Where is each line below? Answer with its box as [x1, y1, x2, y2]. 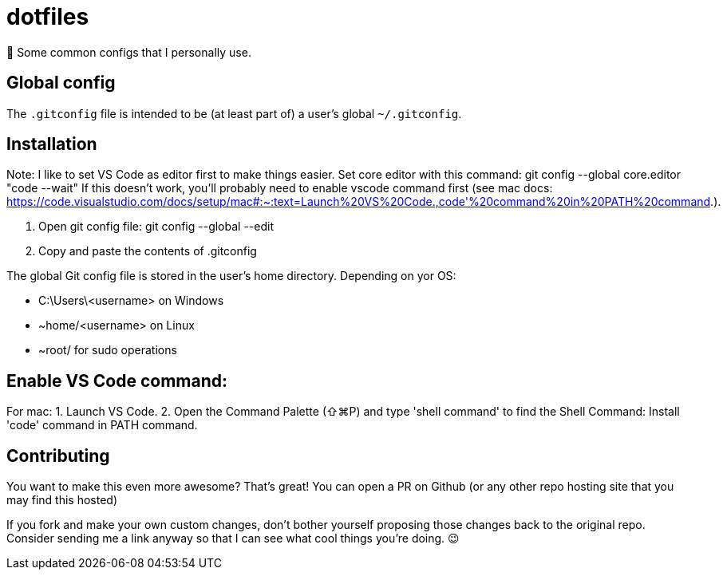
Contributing [6, 445, 110, 466]
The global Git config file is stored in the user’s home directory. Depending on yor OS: [6, 269, 456, 283]
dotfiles [6, 3, 89, 30]
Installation [6, 134, 97, 155]
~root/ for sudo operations [38, 343, 177, 357]
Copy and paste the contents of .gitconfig [38, 244, 257, 258]
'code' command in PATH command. [6, 418, 198, 432]
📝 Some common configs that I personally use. [6, 45, 251, 59]
